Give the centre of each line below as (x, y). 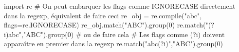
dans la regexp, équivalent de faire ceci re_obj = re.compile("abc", (103, 15)
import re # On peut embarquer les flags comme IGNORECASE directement (120, 6)
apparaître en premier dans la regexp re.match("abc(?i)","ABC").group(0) (114, 44)
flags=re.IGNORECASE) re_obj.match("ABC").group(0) (90, 25)
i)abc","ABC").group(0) (39, 34)
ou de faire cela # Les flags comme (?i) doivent (154, 34)
